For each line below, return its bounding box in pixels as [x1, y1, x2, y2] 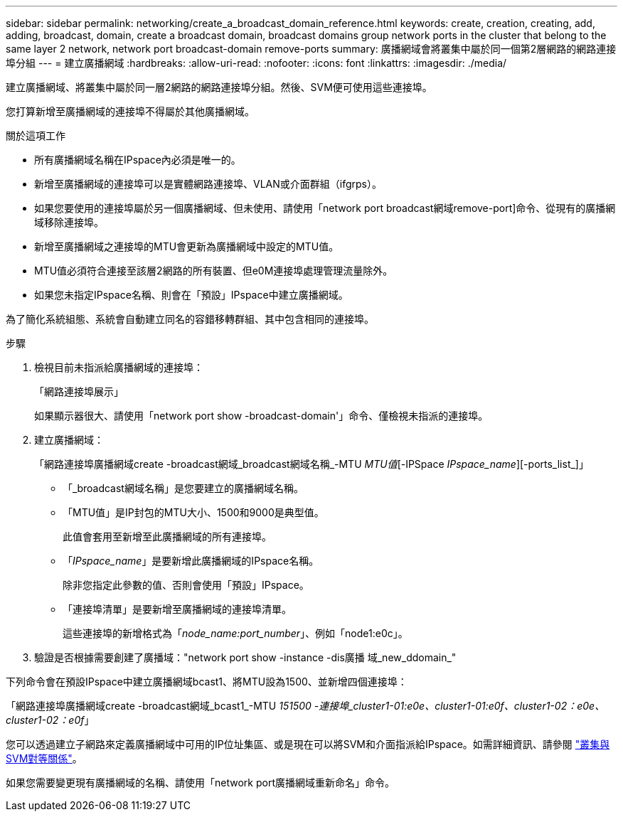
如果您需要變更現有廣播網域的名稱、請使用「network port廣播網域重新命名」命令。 [6, 776, 395, 789]
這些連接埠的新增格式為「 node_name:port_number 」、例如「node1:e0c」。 [63, 627, 408, 639]
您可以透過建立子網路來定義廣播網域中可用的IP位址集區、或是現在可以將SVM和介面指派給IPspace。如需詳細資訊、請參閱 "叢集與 [6, 738, 610, 750]
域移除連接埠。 [34, 216, 104, 228]
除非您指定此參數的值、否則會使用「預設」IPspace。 [63, 579, 309, 591]
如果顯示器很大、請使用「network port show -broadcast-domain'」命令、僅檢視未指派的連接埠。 [34, 410, 489, 422]
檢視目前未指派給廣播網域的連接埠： [34, 361, 203, 373]
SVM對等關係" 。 [6, 752, 82, 764]
